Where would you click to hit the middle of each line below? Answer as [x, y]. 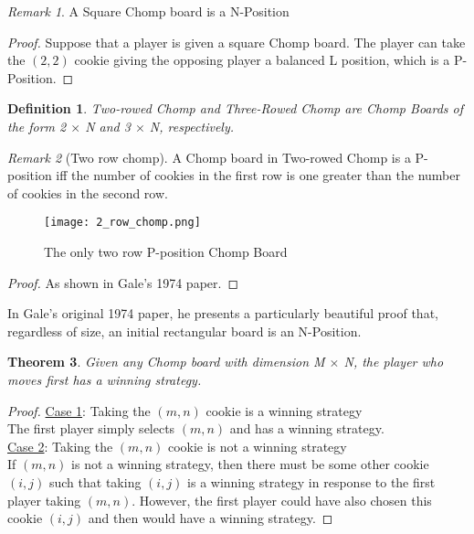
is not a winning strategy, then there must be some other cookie [250, 464]
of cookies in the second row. [88, 192]
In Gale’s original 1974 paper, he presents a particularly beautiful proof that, [223, 313]
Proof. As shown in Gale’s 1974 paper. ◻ [123, 282]
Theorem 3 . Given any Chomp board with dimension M [166, 362]
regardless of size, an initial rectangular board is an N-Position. [184, 331]
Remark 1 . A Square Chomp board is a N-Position [148, 11]
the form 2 [37, 126]
